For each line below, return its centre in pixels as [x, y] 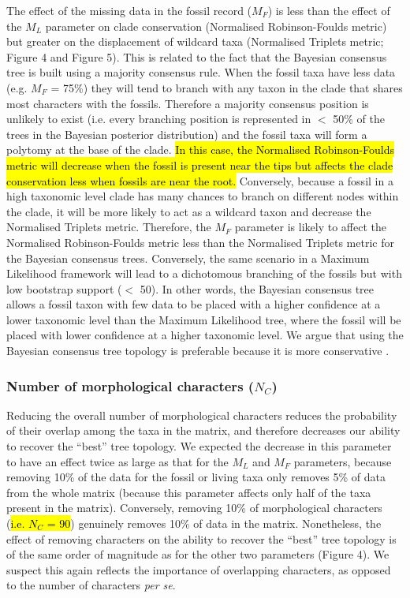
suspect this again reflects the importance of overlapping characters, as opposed [199, 569]
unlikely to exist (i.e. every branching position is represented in [159, 119]
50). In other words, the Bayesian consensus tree [257, 288]
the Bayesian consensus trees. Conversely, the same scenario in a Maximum [188, 258]
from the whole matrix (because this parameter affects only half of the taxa [189, 492]
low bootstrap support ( [64, 288]
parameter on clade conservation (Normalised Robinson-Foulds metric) [216, 26]
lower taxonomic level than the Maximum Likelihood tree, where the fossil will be [204, 319]
